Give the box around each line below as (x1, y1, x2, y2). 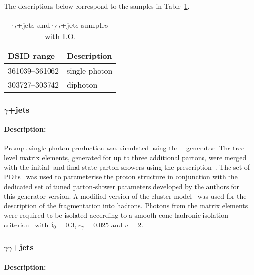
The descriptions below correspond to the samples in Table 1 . (4, 1, 190, 11)
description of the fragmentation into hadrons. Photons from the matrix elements (4, 200, 248, 210)
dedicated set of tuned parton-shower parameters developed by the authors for (4, 181, 240, 191)
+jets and (16, 19, 50, 30)
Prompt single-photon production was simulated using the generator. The (4, 143, 231, 153)
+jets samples (60, 19, 108, 30)
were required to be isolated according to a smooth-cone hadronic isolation (4, 210, 228, 220)
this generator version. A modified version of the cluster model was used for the (4, 191, 247, 201)
